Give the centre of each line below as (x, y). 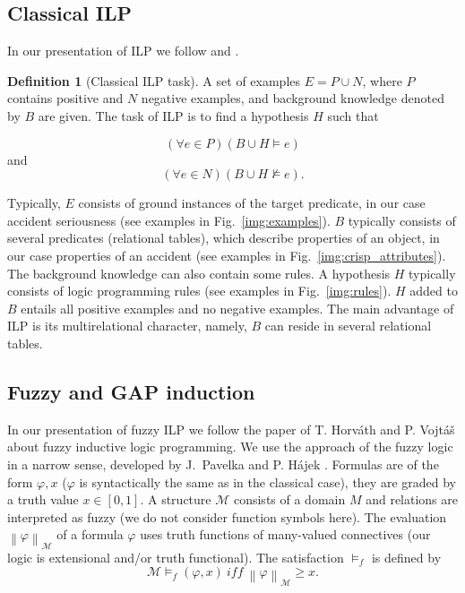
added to (434, 291)
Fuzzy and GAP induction (131, 391)
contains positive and (65, 98)
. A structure (176, 499)
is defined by (406, 557)
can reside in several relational (348, 326)
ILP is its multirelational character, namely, (127, 326)
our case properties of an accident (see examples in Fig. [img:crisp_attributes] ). (227, 255)
